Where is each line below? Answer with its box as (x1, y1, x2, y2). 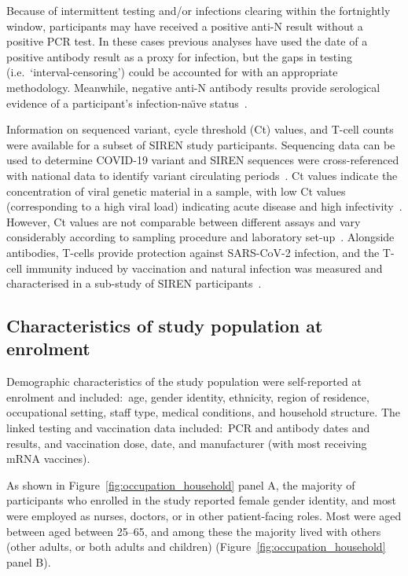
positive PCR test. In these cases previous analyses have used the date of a (6, 33, 368, 50)
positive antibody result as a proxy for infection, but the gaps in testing (6, 48, 352, 64)
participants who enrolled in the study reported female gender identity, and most (6, 492, 396, 508)
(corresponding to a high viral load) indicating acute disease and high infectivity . (6, 198, 402, 215)
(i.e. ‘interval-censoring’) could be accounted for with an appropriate (6, 64, 338, 80)
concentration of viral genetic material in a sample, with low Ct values (6, 182, 346, 199)
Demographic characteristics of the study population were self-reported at (6, 373, 362, 390)
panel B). (6, 553, 51, 570)
